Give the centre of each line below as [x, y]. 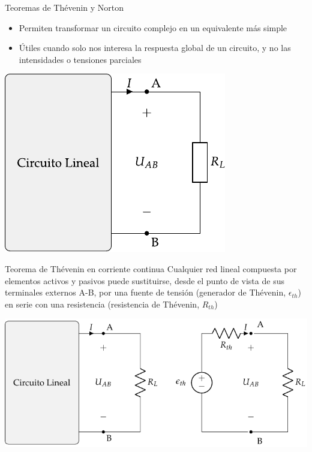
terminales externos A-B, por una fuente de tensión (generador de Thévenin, [145, 292]
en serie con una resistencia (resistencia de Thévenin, [102, 304]
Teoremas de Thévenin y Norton [64, 7]
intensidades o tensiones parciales [80, 59]
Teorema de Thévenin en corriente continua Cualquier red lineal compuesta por [151, 268]
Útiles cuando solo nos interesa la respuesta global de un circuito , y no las [155, 48]
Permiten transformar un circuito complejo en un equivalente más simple [153, 27]
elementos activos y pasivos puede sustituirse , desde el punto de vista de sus [145, 280]
